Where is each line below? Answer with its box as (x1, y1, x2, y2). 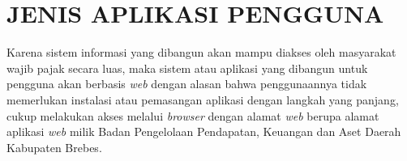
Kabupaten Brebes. (6, 138, 102, 155)
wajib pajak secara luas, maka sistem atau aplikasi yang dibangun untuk (6, 59, 368, 76)
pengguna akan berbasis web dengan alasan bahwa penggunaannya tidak (6, 75, 367, 92)
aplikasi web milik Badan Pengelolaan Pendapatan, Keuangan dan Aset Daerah (6, 123, 401, 140)
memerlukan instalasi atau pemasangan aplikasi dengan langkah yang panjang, (6, 91, 399, 108)
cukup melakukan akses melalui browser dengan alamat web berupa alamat (6, 107, 379, 124)
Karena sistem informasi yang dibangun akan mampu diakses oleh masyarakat (6, 44, 396, 61)
